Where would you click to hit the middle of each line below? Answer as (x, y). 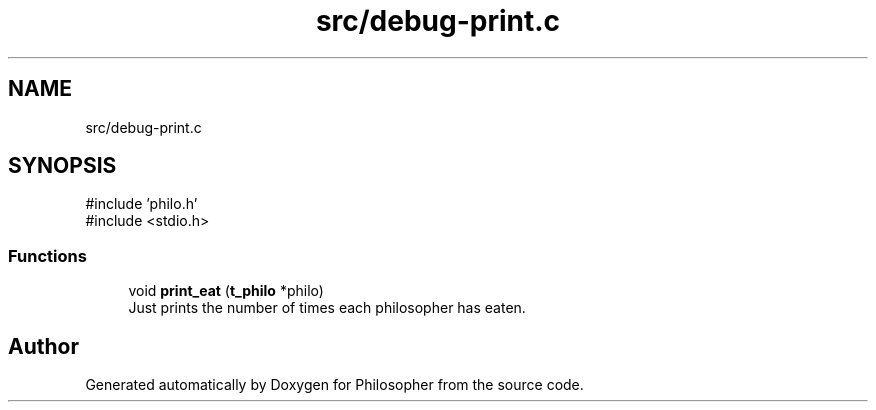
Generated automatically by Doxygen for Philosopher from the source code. (334, 385)
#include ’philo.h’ (141, 204)
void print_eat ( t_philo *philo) (226, 291)
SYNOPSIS (62, 166)
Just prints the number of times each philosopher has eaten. (327, 308)
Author (43, 346)
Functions (47, 255)
